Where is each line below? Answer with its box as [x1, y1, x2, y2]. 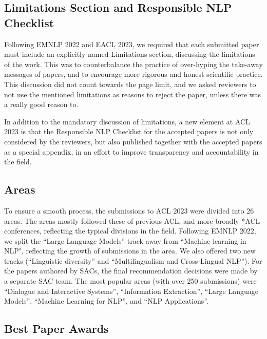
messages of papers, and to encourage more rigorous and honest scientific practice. [4, 69, 263, 79]
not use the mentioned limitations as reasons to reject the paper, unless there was [4, 89, 261, 99]
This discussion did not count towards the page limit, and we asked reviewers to [4, 78, 256, 89]
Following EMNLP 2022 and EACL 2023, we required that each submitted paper [4, 38, 259, 49]
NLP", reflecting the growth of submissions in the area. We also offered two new [4, 245, 256, 256]
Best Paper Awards [4, 321, 109, 336]
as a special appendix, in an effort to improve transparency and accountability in [4, 146, 259, 157]
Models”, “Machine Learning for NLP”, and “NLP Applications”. [4, 295, 208, 306]
